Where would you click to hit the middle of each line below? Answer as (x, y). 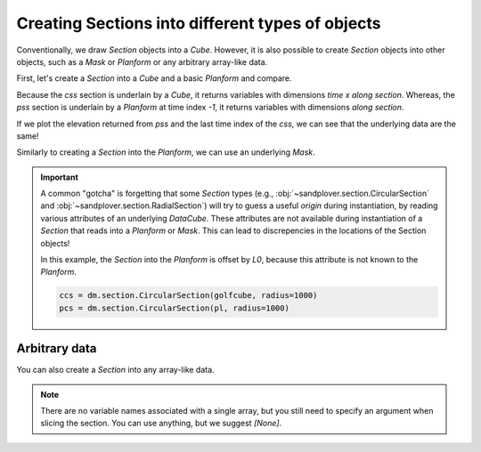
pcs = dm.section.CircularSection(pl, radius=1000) (174, 308)
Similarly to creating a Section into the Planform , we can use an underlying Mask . (166, 152)
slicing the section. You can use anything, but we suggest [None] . (161, 424)
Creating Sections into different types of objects (199, 23)
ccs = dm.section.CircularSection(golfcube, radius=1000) (188, 295)
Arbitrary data (57, 348)
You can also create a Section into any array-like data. (115, 370)
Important (60, 177)
